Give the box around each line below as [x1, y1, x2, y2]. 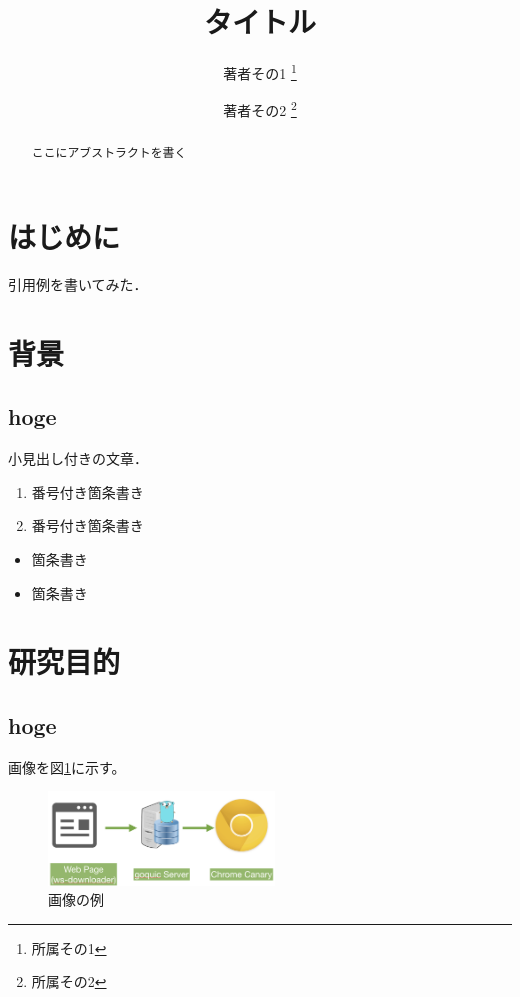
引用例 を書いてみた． [8, 274, 148, 295]
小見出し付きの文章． [8, 448, 148, 469]
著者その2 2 [223, 97, 297, 121]
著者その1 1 [223, 60, 297, 83]
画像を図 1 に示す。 [8, 756, 126, 777]
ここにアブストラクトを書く [31, 144, 187, 161]
